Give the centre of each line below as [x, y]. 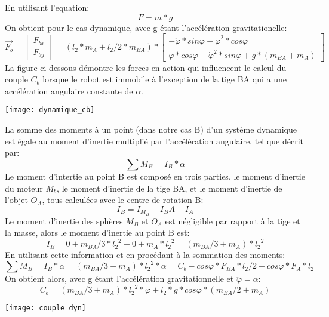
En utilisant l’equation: [47, 7]
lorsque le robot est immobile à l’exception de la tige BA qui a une [164, 79]
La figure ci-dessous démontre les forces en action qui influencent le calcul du [146, 67]
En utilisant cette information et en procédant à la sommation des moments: [145, 255]
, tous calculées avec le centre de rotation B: [123, 200]
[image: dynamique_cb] [50, 110]
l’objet [16, 200]
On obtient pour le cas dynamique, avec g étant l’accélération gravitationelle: [146, 27]
